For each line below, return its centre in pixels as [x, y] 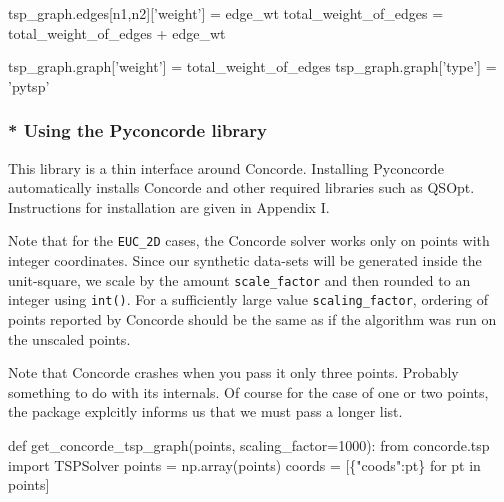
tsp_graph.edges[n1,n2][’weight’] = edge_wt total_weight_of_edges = [226, 13]
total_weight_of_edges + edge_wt [117, 32]
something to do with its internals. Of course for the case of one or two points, [248, 391]
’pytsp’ [29, 85]
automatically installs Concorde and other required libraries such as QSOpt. [241, 187]
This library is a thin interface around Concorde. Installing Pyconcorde [226, 167]
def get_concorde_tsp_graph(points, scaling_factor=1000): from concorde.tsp [249, 444]
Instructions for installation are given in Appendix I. [169, 206]
